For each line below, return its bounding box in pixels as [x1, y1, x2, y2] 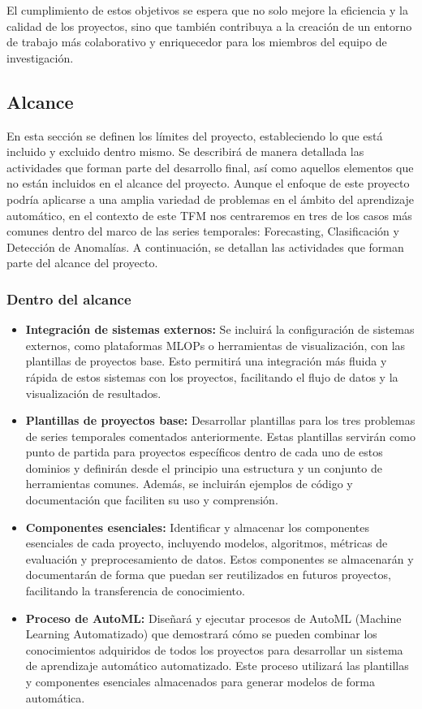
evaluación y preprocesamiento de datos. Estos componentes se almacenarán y [25, 550, 414, 567]
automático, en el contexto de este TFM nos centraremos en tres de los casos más [6, 206, 412, 223]
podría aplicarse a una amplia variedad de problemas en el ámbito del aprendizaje [6, 190, 415, 207]
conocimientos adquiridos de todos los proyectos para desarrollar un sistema [25, 641, 403, 658]
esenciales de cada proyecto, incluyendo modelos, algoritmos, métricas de [25, 534, 388, 551]
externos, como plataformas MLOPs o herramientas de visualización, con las [25, 336, 406, 353]
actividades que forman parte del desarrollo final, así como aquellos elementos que [6, 158, 414, 175]
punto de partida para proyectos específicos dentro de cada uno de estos [25, 443, 383, 460]
